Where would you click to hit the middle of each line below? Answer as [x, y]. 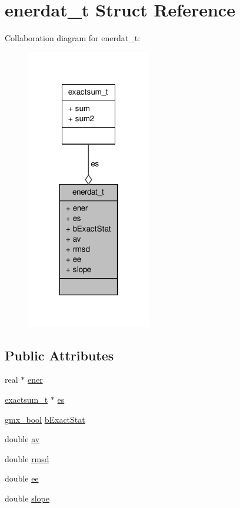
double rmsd [27, 458]
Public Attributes [59, 355]
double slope [27, 498]
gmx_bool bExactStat [45, 419]
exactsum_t [26, 400]
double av [22, 439]
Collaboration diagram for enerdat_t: [73, 38]
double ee [22, 478]
